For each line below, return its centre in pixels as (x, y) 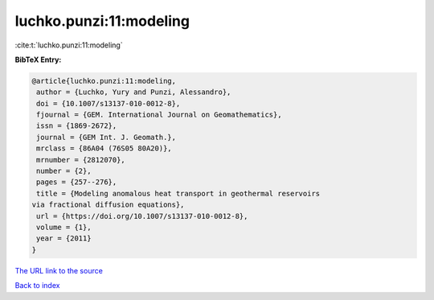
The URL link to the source (59, 270)
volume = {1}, (64, 227)
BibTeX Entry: (38, 60)
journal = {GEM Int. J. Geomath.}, (106, 137)
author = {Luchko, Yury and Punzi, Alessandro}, (134, 92)
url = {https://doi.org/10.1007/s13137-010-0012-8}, (142, 216)
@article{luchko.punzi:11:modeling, (104, 81)
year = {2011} (64, 238)
